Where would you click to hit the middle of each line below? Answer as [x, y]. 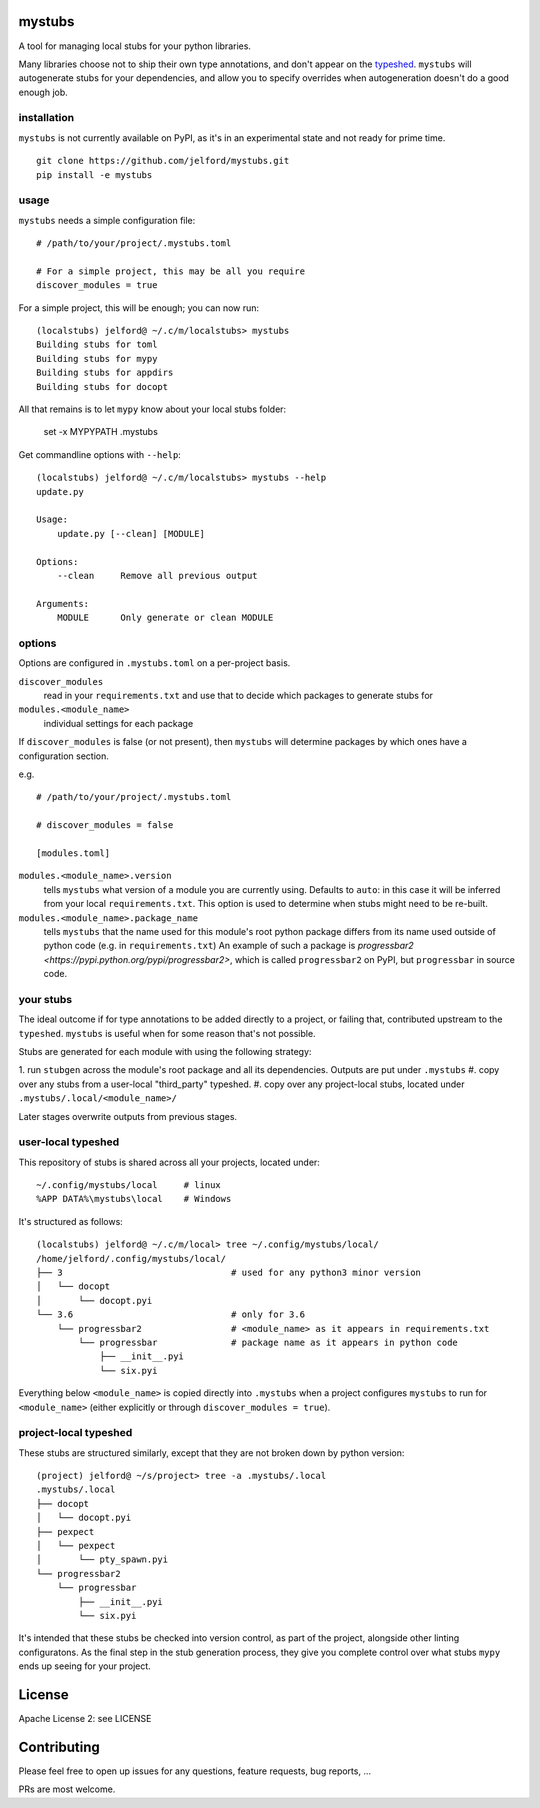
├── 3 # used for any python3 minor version [229, 1273]
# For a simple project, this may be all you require [170, 271]
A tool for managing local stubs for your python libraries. [135, 46]
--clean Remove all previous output [157, 575]
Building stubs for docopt [102, 386]
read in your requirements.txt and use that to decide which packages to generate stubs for [238, 696]
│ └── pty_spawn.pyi [102, 1559]
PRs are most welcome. [67, 1789]
